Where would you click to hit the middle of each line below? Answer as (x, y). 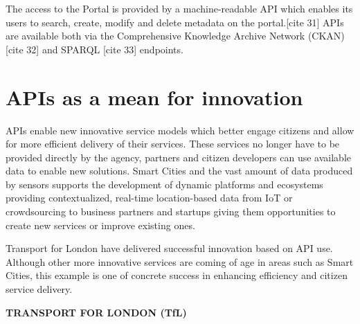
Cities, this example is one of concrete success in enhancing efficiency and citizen (177, 275)
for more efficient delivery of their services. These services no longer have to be (173, 144)
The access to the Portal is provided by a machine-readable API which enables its (179, 8)
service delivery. (39, 289)
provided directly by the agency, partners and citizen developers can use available (178, 157)
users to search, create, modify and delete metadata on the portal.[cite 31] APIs (175, 22)
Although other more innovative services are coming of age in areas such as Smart (180, 261)
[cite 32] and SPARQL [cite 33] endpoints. (94, 49)
